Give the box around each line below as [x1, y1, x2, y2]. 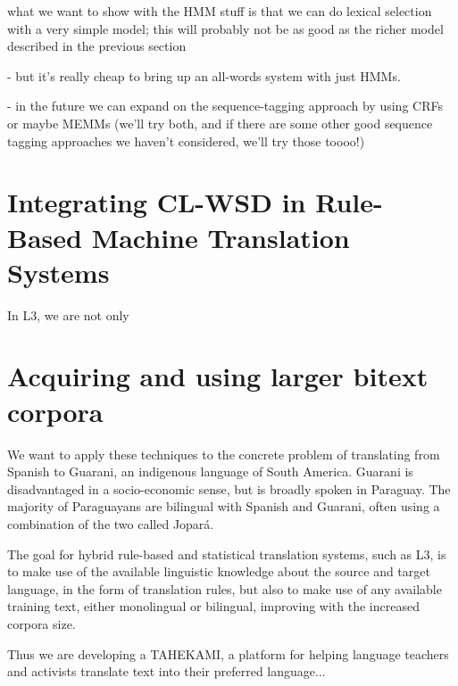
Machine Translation [91, 219, 350, 255]
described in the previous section [7, 37, 187, 55]
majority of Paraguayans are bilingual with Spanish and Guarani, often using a [7, 497, 440, 516]
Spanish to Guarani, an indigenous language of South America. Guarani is [7, 462, 413, 481]
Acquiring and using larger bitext [7, 358, 429, 394]
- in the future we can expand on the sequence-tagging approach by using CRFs [7, 96, 443, 115]
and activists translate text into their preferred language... [7, 662, 326, 681]
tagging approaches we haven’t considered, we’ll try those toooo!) [7, 131, 365, 150]
